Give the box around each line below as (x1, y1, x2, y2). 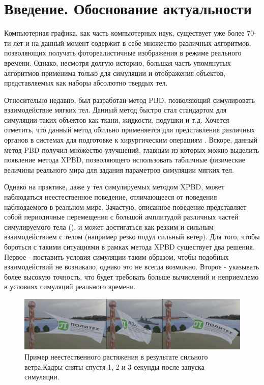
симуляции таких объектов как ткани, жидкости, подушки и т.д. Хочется (4, 114, 229, 125)
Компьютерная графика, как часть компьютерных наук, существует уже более (4, 28, 245, 38)
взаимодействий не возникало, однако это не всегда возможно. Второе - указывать (4, 261, 259, 272)
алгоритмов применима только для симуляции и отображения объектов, (4, 67, 226, 78)
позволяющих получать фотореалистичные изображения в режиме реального (4, 47, 242, 58)
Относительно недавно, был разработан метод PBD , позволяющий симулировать (4, 94, 255, 105)
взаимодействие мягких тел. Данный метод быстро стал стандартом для (4, 104, 227, 115)
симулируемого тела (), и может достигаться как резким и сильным (4, 221, 214, 232)
